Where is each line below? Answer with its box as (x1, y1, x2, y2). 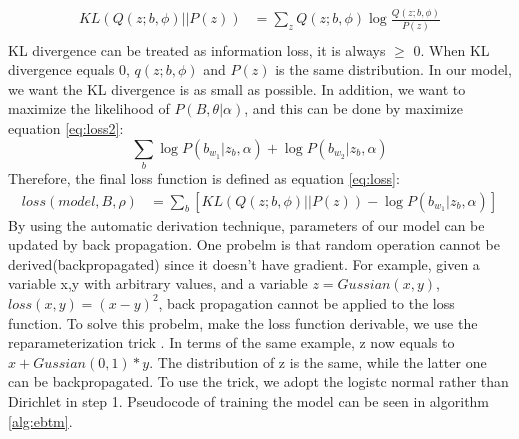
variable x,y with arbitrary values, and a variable (8, 273, 308, 294)
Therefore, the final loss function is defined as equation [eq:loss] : (8, 167, 400, 188)
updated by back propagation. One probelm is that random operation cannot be (8, 234, 500, 255)
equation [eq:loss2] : (8, 118, 124, 139)
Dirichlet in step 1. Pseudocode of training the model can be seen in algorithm (8, 390, 490, 411)
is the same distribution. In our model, (275, 59, 512, 80)
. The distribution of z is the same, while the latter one (149, 351, 487, 372)
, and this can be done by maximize (244, 98, 463, 119)
